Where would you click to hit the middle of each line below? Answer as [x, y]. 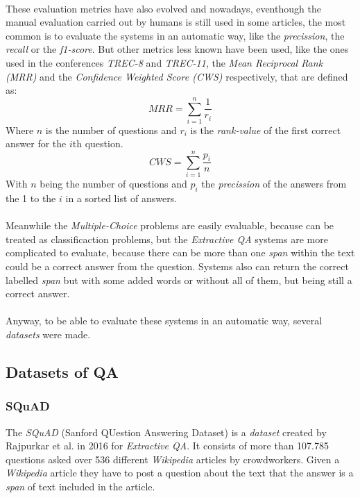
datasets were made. [48, 334]
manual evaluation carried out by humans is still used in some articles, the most [176, 22]
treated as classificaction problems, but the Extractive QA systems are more [167, 239]
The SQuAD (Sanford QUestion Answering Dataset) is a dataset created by [166, 432]
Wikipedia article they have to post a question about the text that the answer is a [180, 473]
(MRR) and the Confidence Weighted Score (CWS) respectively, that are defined [177, 76]
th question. [98, 143]
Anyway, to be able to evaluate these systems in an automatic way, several [164, 321]
